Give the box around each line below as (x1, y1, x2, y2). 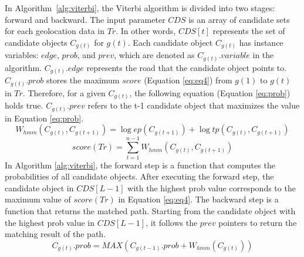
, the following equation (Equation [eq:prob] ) (129, 86, 291, 99)
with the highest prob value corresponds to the (127, 181, 296, 194)
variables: (5, 49, 39, 61)
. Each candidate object (127, 36, 213, 48)
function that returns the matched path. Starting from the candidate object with (5, 204, 296, 217)
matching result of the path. (5, 228, 106, 240)
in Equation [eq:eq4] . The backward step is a (118, 193, 279, 205)
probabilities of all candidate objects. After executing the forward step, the (5, 170, 274, 182)
